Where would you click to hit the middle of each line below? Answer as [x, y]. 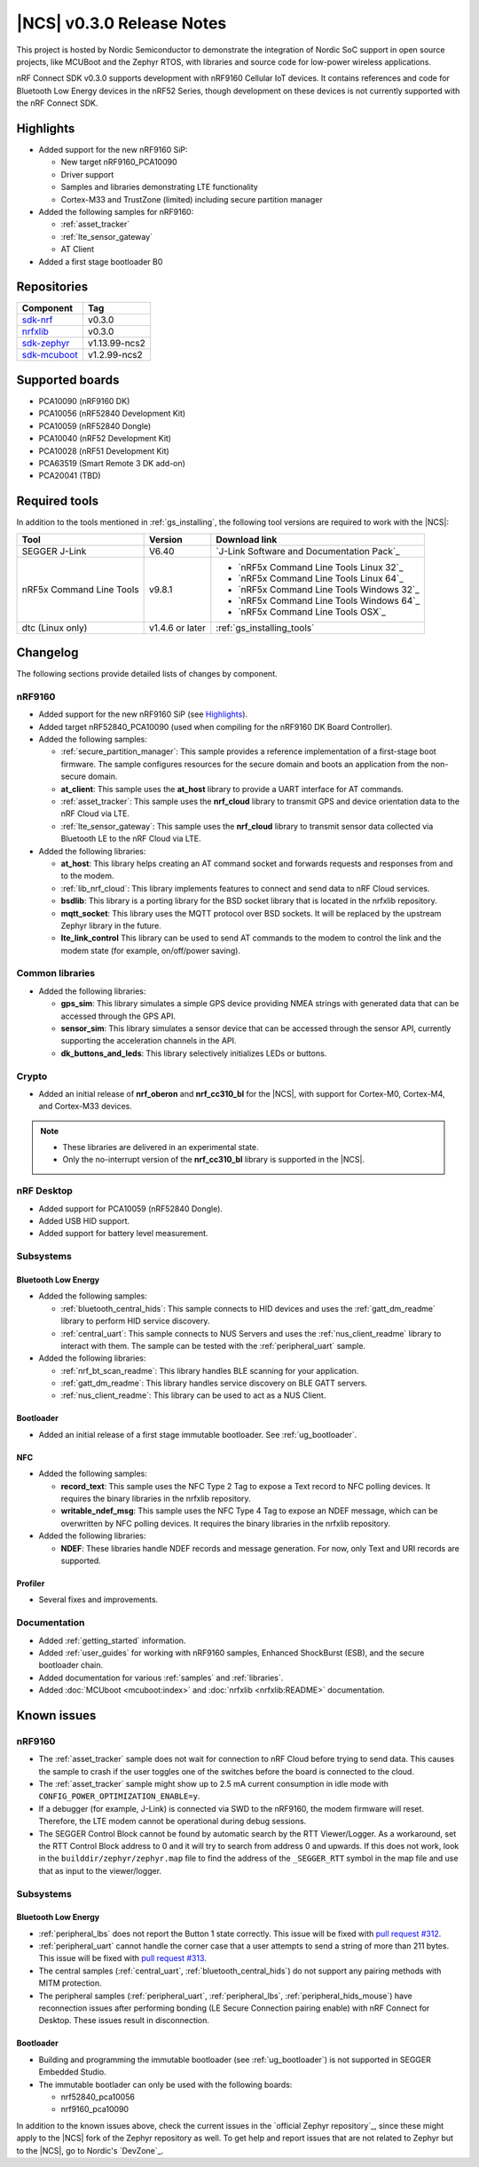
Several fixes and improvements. [98, 1599]
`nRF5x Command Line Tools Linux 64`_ [321, 578]
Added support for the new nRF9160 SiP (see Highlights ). [143, 714]
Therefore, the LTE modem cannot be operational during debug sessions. [173, 1822]
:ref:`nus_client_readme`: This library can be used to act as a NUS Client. [193, 1395]
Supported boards [68, 380]
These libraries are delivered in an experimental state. [161, 1147]
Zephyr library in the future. [111, 925]
